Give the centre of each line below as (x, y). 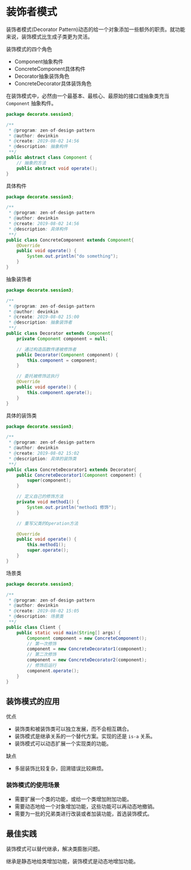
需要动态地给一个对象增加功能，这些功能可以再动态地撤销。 (86, 806)
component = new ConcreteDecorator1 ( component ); (87, 649)
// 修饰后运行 (42, 666)
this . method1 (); (47, 545)
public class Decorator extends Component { (60, 333)
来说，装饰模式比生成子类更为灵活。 (49, 36)
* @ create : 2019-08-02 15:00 (44, 317)
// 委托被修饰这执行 (38, 376)
